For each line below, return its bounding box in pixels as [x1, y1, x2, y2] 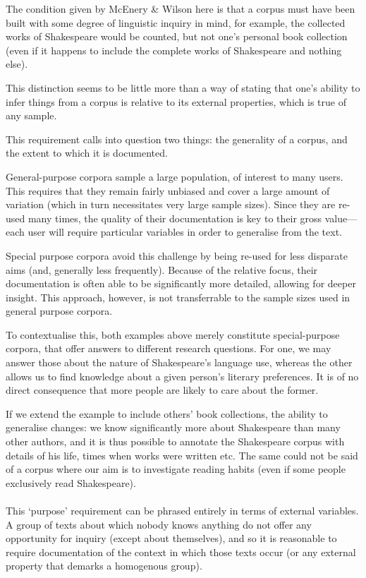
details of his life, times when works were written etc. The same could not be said [6, 447, 358, 462]
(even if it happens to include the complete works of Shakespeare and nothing [6, 42, 342, 57]
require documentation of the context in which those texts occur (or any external [6, 544, 356, 559]
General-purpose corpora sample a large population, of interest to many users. [6, 169, 343, 183]
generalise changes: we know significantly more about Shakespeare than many [6, 420, 341, 435]
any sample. [6, 108, 57, 123]
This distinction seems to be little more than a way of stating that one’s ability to [6, 80, 360, 95]
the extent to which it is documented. [6, 145, 168, 160]
